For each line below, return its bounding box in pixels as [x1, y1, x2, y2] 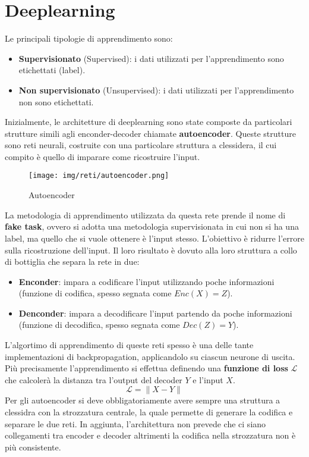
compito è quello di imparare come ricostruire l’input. [5, 150, 200, 162]
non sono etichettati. [18, 95, 94, 108]
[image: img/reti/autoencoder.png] [29, 171, 169, 180]
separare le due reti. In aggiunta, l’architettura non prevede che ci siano [5, 417, 266, 430]
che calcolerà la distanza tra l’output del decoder [5, 373, 182, 386]
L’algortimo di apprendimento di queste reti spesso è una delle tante [5, 339, 254, 351]
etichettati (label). [18, 64, 86, 76]
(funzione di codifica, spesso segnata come [18, 287, 172, 299]
